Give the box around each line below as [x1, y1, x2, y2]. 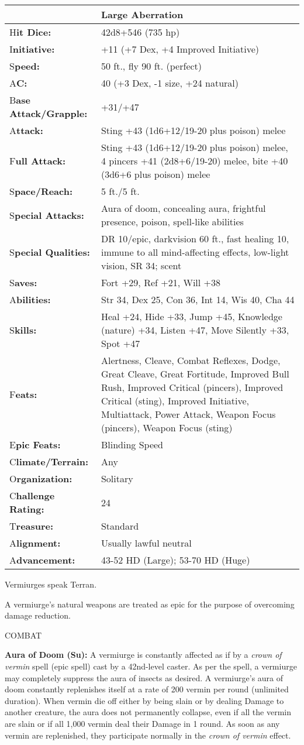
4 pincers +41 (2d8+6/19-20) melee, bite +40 [101, 154, 288, 167]
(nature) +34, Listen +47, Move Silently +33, [101, 323, 289, 337]
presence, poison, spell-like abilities [101, 215, 244, 228]
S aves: [9, 276, 37, 289]
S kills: [9, 323, 37, 337]
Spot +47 [101, 337, 140, 350]
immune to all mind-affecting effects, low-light [101, 245, 289, 259]
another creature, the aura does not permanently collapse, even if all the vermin [5, 706, 291, 718]
